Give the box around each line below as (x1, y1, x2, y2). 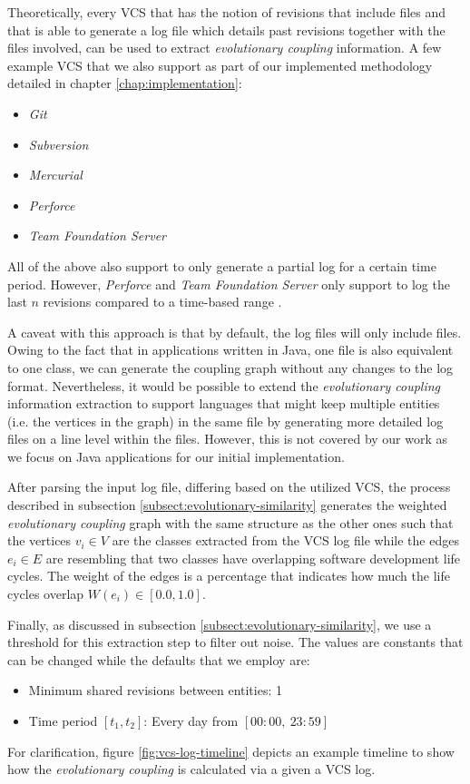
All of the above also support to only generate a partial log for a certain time (7, 256, 436, 275)
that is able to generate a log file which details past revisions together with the (7, 20, 446, 39)
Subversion (28, 134, 89, 153)
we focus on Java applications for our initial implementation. (7, 446, 345, 465)
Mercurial (28, 165, 83, 184)
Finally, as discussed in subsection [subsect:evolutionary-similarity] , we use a (7, 614, 432, 633)
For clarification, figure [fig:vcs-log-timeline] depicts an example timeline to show (7, 741, 455, 760)
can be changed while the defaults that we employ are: (7, 650, 310, 669)
